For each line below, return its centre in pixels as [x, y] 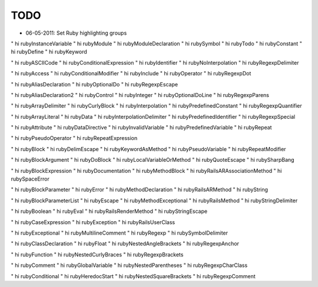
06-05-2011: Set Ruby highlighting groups [76, 33]
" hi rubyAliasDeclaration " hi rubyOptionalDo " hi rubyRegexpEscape [95, 84]
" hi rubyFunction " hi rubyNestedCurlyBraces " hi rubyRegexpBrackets [97, 254]
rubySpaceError [30, 179]
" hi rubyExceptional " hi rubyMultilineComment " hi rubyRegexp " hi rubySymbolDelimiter [120, 233]
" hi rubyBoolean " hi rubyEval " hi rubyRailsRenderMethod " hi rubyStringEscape [109, 211]
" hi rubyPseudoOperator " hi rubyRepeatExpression [74, 138]
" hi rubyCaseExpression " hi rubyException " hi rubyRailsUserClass [93, 222]
